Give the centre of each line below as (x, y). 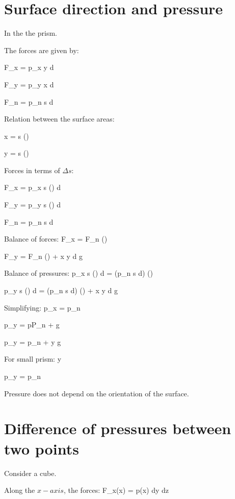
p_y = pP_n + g (32, 325)
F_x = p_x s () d (33, 187)
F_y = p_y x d (29, 84)
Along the (20, 490)
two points (42, 448)
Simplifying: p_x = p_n (42, 307)
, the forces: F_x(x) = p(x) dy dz (116, 490)
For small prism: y (33, 359)
